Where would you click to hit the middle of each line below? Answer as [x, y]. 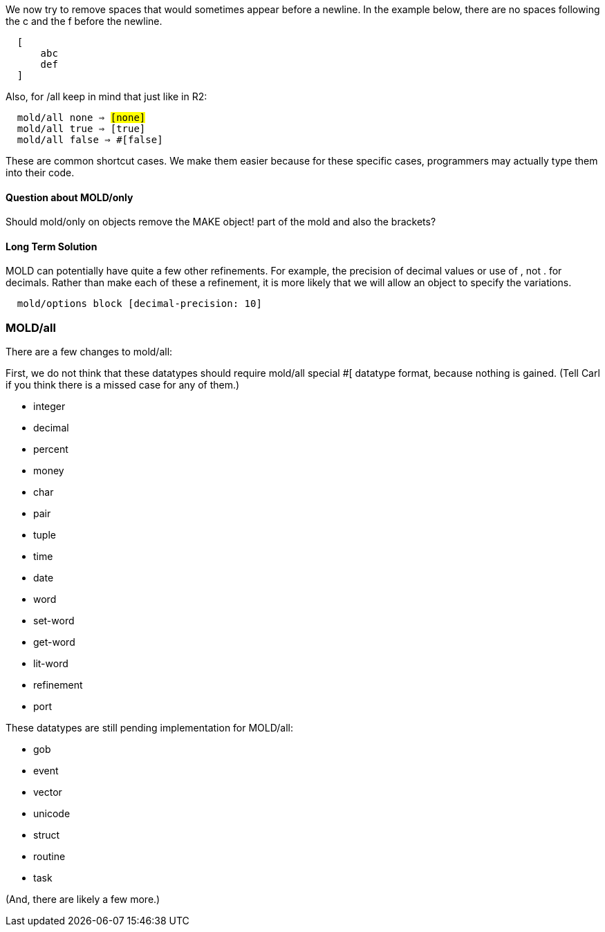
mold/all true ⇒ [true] [81, 129]
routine [49, 857]
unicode [52, 814]
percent [51, 449]
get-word [54, 642]
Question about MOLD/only [69, 197]
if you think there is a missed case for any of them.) [123, 385]
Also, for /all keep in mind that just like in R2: [106, 96]
